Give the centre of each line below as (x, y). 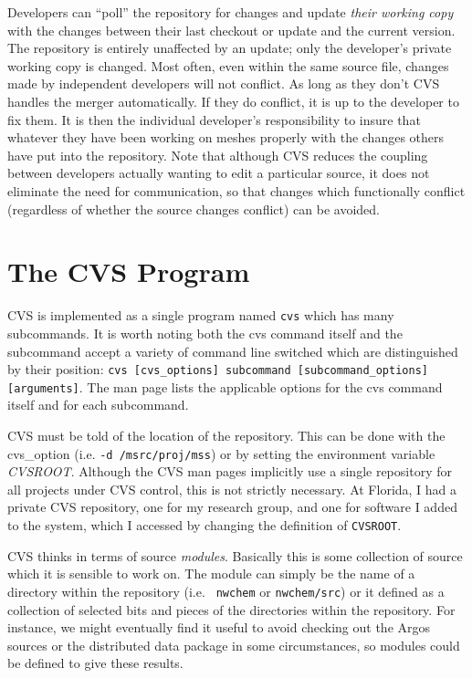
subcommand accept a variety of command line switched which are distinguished (233, 351)
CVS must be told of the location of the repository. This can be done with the (226, 435)
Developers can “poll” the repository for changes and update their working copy (231, 12)
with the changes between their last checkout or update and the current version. (231, 30)
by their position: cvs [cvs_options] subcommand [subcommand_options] (218, 369)
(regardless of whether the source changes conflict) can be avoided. (194, 209)
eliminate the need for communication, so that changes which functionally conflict (236, 190)
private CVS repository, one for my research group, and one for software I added (232, 507)
